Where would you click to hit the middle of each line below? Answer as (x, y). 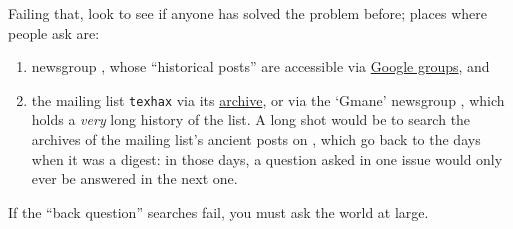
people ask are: (54, 32)
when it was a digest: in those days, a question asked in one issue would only (267, 158)
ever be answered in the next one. (134, 178)
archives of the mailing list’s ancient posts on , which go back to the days (256, 139)
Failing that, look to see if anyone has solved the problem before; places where (247, 13)
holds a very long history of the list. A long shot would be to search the (251, 119)
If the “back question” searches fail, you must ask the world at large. (218, 211)
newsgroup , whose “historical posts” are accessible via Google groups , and (260, 66)
